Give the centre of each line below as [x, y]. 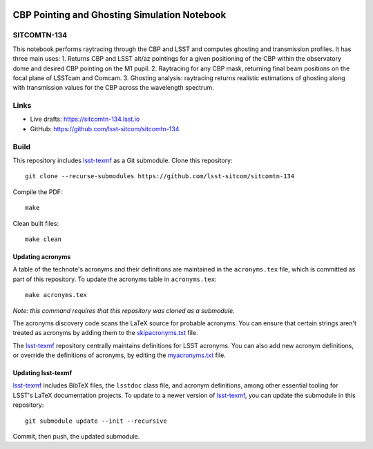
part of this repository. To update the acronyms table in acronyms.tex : [115, 279]
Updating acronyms [42, 256]
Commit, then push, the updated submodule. [76, 437]
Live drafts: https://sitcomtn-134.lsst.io [85, 119]
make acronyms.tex [56, 295]
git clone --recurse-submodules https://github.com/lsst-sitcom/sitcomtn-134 [160, 176]
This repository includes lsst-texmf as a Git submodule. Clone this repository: [123, 160]
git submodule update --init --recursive [96, 421]
